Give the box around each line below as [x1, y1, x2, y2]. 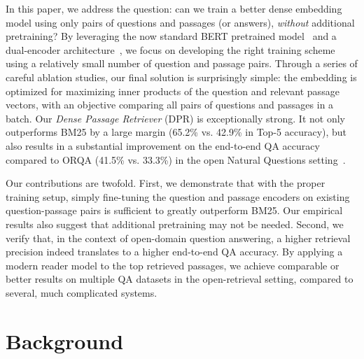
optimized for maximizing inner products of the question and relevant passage [6, 83, 339, 98]
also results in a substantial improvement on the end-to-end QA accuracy [6, 138, 320, 153]
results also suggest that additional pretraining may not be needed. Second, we [6, 216, 344, 231]
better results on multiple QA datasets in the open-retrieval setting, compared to [6, 272, 353, 286]
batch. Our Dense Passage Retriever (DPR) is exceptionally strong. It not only [6, 111, 345, 125]
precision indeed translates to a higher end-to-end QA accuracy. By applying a [6, 244, 343, 259]
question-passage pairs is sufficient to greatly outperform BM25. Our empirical [6, 203, 343, 218]
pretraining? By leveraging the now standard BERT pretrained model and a [6, 29, 337, 43]
